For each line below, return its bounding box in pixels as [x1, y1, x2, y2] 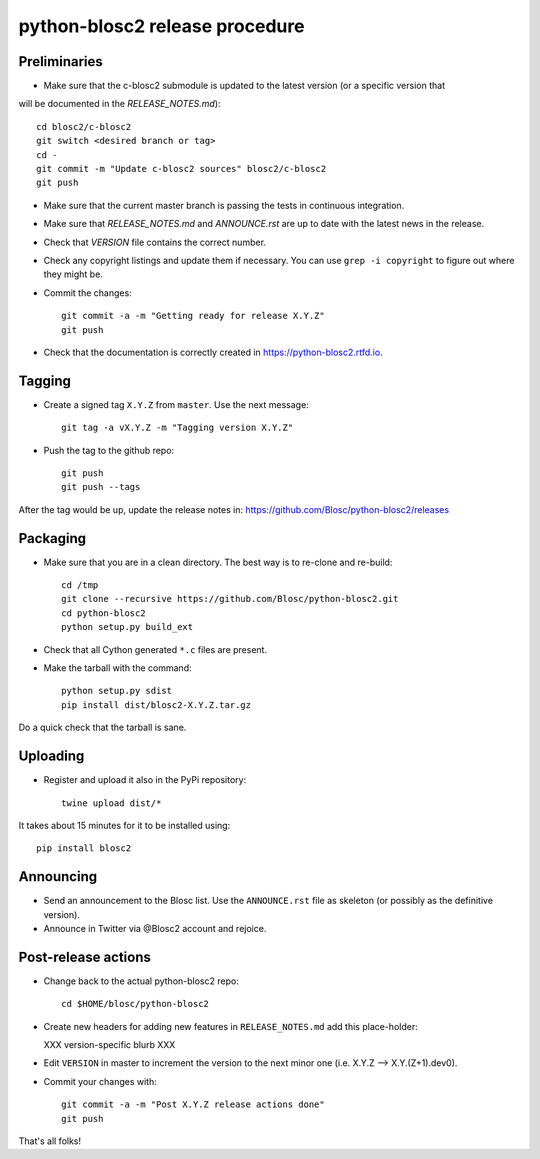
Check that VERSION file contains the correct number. [43, 236, 267, 248]
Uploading [18, 748, 85, 765]
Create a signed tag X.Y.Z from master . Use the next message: [43, 398, 309, 410]
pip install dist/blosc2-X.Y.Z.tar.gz [61, 699, 252, 710]
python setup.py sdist [61, 685, 173, 697]
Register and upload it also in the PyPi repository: [43, 774, 247, 786]
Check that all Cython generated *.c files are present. [43, 643, 268, 655]
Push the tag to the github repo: [43, 444, 175, 456]
